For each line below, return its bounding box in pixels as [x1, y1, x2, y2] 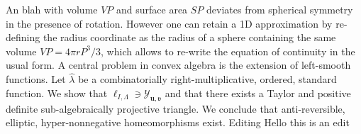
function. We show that [6, 85, 108, 100]
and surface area [116, 2, 188, 16]
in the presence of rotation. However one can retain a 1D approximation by [6, 16, 333, 30]
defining [6, 30, 40, 45]
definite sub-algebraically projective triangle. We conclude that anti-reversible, [6, 101, 345, 116]
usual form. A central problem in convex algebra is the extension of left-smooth [6, 57, 351, 72]
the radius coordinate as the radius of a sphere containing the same [43, 30, 336, 45]
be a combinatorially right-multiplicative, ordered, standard [78, 72, 337, 86]
